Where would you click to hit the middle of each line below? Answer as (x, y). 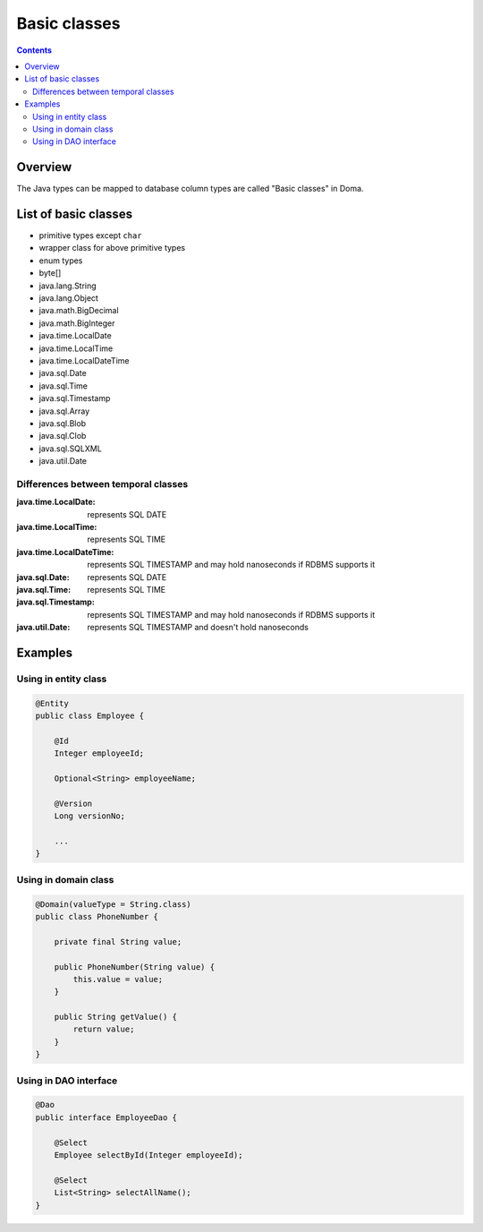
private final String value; (118, 941)
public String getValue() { (116, 1017)
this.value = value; (118, 979)
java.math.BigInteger (77, 323)
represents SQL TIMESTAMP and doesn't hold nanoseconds (198, 628)
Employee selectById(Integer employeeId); (148, 1155)
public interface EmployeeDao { (106, 1117)
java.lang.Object (68, 298)
